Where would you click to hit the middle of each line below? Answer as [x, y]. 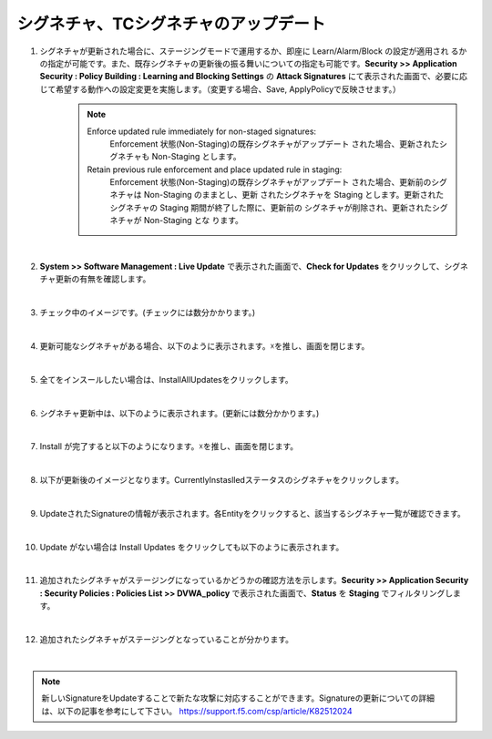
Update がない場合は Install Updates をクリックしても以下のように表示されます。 [192, 547]
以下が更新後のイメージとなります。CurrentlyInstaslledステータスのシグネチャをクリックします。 [222, 480]
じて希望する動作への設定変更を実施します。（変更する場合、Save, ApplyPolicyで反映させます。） [220, 89]
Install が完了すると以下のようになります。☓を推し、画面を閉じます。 [169, 446]
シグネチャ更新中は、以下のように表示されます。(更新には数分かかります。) [179, 413]
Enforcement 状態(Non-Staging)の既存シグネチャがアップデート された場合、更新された [275, 144]
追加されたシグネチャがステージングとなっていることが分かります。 [167, 639]
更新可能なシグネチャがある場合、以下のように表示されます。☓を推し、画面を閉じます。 [205, 345]
